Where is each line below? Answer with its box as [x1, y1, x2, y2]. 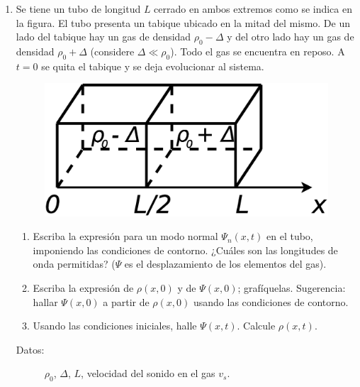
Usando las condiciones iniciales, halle [33, 318, 197, 333]
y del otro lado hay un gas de [227, 29, 354, 44]
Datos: [16, 342, 45, 356]
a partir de [103, 294, 150, 309]
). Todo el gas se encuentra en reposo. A [170, 43, 345, 58]
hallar [33, 294, 58, 309]
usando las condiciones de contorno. [193, 294, 349, 309]
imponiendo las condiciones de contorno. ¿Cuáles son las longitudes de [33, 242, 338, 257]
